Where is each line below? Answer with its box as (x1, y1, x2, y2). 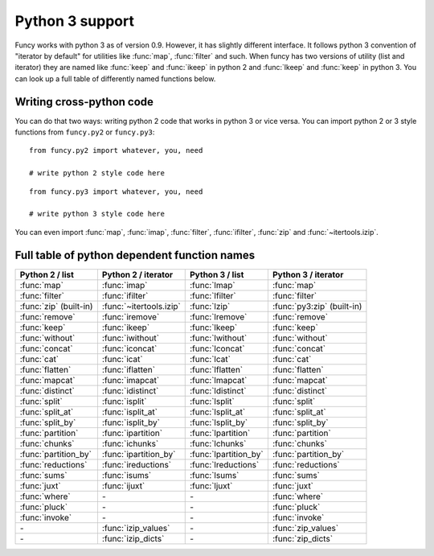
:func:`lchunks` (189, 438, 247, 449)
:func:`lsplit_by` (189, 417, 248, 428)
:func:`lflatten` (189, 364, 244, 375)
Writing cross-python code (14, 95, 154, 109)
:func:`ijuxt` (101, 480, 145, 491)
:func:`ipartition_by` (101, 448, 176, 459)
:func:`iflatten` (101, 364, 156, 375)
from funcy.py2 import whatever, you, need (29, 146, 203, 155)
